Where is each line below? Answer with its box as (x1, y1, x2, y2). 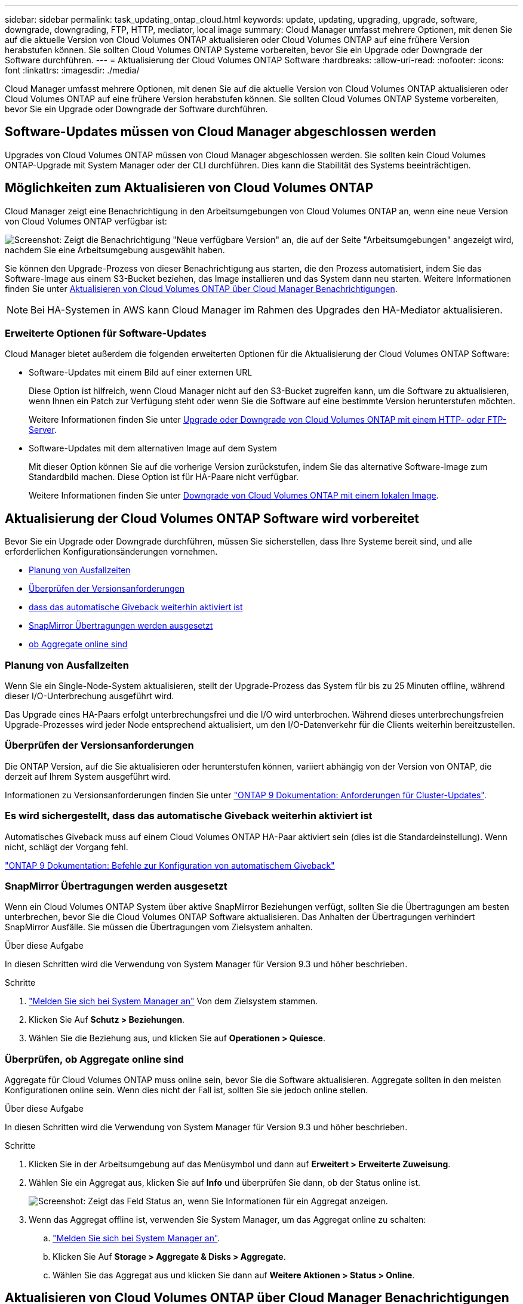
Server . (29, 425, 57, 435)
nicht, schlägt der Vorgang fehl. (5, 841, 128, 852)
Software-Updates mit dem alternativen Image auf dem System (29, 443, 277, 454)
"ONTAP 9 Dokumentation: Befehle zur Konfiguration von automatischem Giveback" (5, 860, 335, 871)
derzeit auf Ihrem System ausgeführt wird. (5, 771, 171, 782)
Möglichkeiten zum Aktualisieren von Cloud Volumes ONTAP (5, 180, 374, 196)
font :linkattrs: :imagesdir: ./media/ (5, 65, 140, 75)
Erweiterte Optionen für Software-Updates (5, 327, 207, 340)
